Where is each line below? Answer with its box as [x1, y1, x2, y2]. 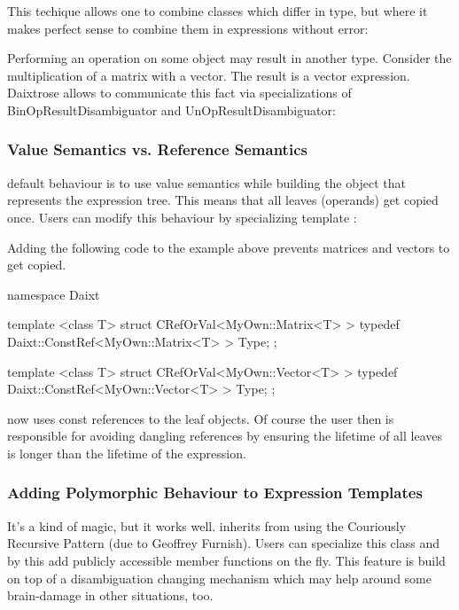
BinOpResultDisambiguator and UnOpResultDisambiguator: [7, 100, 336, 119]
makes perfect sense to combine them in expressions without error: [7, 19, 369, 37]
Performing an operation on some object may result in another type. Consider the [7, 49, 452, 67]
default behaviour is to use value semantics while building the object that [7, 173, 406, 192]
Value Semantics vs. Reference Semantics [7, 138, 307, 160]
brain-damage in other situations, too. [7, 586, 214, 605]
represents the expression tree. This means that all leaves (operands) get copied [7, 191, 439, 209]
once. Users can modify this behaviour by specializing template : [7, 207, 357, 226]
